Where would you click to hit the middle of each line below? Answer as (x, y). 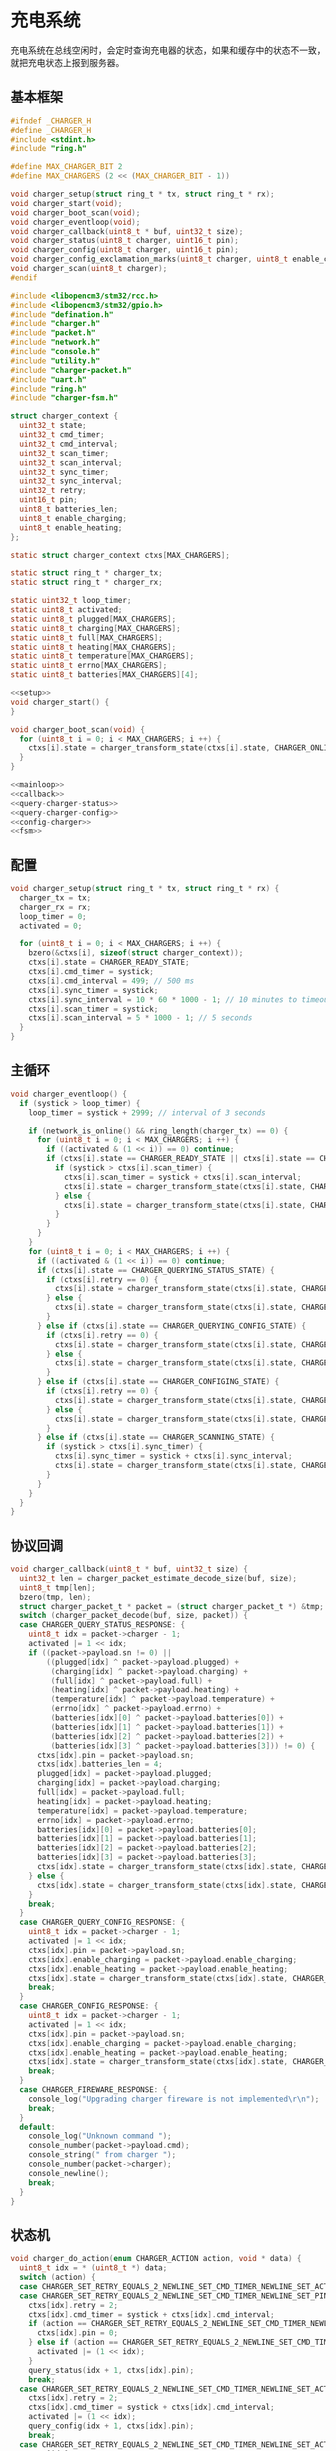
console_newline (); (69, 2173)
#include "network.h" (55, 342)
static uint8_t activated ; (66, 610)
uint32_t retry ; (53, 491)
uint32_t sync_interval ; (71, 481)
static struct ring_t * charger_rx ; (86, 582)
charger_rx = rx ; (55, 907)
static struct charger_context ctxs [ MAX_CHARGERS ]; (120, 555)
